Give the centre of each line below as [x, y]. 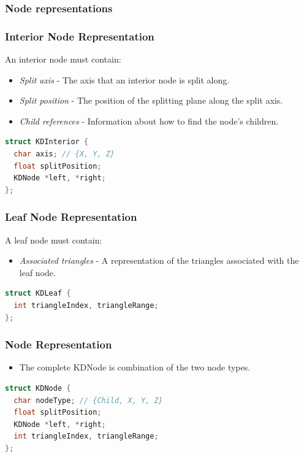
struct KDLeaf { [38, 294]
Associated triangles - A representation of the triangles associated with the [159, 260]
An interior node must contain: [63, 59]
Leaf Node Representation [71, 217]
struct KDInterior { [47, 142]
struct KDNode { [38, 388]
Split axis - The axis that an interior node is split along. [124, 79]
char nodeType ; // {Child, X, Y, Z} [88, 400]
